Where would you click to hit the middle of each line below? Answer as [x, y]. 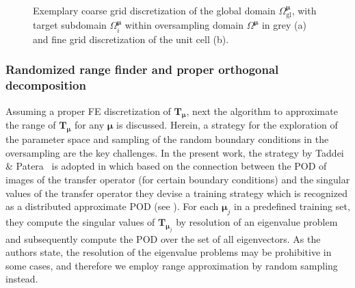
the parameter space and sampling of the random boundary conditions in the [167, 139]
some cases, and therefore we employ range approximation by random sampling [172, 265]
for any [89, 125]
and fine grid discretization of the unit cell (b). [131, 39]
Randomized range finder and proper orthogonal [142, 69]
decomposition [46, 85]
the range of [31, 125]
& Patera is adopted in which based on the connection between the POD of [166, 166]
